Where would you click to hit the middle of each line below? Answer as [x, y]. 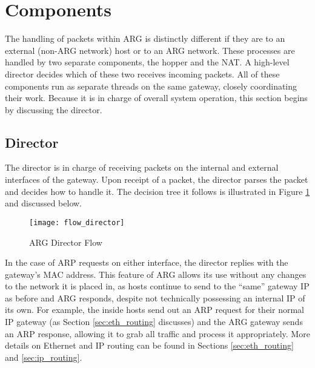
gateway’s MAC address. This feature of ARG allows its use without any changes [156, 274]
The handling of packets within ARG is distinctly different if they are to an [145, 38]
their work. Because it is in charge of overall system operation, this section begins [156, 98]
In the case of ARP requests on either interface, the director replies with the [147, 262]
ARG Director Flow [66, 242]
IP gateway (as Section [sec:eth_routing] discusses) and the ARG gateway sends [154, 322]
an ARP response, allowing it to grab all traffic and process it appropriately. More [157, 333]
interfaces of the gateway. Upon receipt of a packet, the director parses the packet [157, 179]
